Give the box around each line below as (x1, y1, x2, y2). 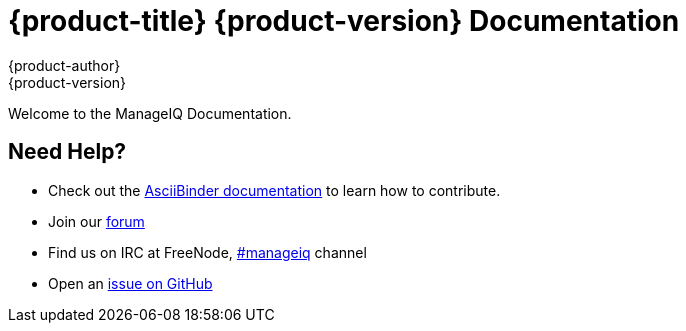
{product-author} (8, 56, 121, 74)
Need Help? (8, 139, 127, 165)
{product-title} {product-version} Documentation (8, 4, 680, 38)
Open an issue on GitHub (48, 274, 213, 292)
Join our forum (48, 212, 145, 230)
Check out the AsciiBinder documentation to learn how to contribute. (48, 181, 501, 199)
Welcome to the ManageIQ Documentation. (8, 104, 292, 122)
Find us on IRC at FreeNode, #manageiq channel (48, 243, 367, 261)
